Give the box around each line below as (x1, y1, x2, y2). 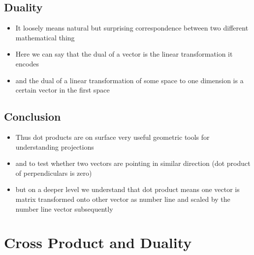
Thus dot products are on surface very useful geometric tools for (15, 131, 210, 142)
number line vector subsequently (15, 203, 113, 214)
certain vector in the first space (15, 85, 110, 95)
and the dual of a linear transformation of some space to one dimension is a (15, 75, 244, 85)
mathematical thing (15, 32, 75, 42)
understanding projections (15, 141, 94, 152)
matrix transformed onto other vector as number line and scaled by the (15, 193, 230, 204)
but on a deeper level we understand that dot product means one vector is (15, 184, 240, 194)
